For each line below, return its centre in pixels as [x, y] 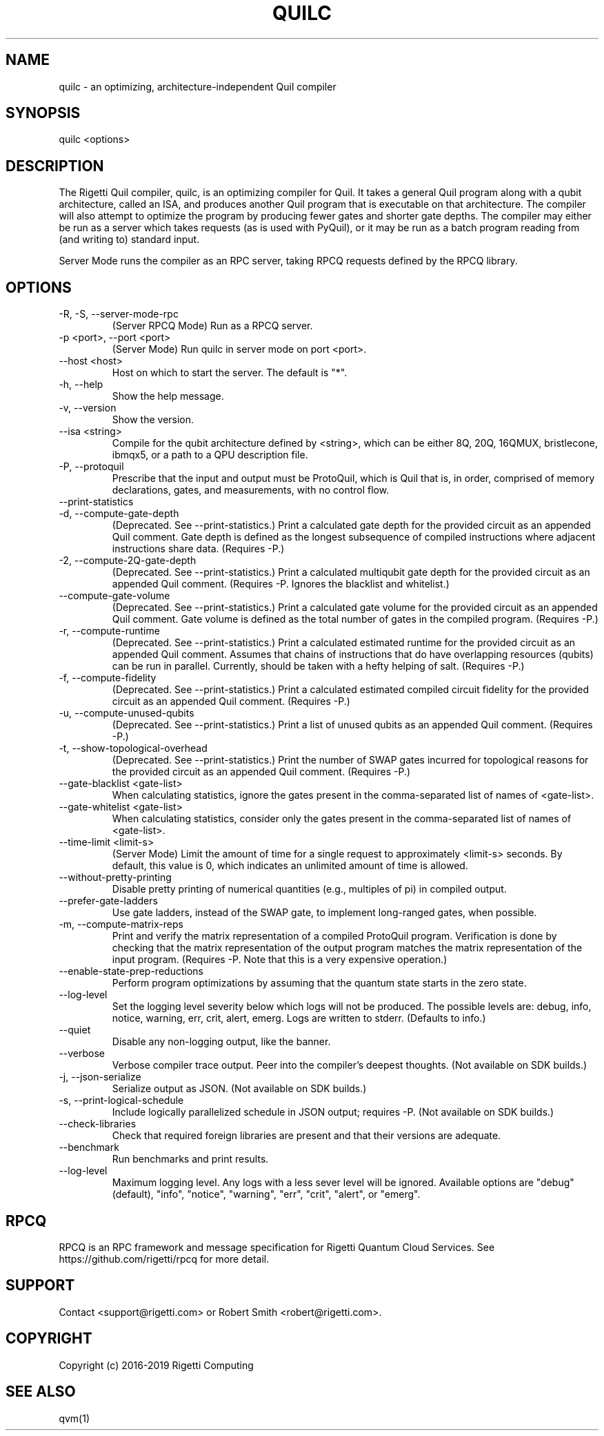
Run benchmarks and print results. [190, 1159]
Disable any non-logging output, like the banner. [221, 1042]
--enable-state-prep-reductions [131, 971]
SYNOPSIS [43, 113]
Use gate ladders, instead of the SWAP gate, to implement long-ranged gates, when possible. [324, 913]
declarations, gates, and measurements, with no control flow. [251, 490]
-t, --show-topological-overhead [133, 748]
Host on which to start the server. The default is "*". [230, 373]
